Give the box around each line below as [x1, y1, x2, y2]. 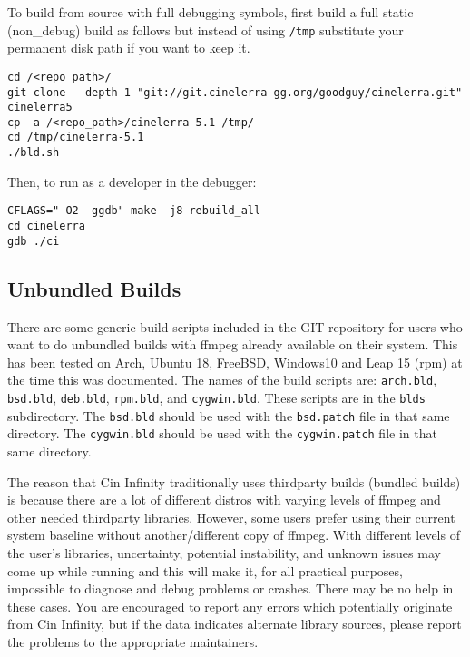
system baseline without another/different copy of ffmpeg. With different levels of [7, 525, 460, 544]
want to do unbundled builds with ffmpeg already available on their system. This [7, 335, 458, 354]
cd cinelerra [7, 220, 85, 233]
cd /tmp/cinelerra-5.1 [7, 131, 144, 144]
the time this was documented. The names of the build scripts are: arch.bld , [7, 370, 437, 389]
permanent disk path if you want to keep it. [7, 38, 250, 57]
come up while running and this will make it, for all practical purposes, [7, 561, 403, 580]
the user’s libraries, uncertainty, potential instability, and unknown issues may [7, 543, 441, 562]
